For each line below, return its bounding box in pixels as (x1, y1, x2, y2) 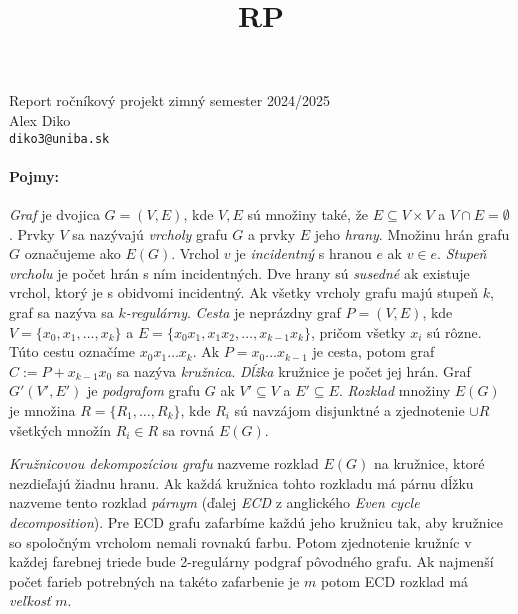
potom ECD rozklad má (320, 570, 468, 591)
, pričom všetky (310, 321, 406, 342)
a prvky (247, 223, 296, 244)
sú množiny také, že (247, 204, 369, 225)
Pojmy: (9, 165, 59, 186)
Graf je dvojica (9, 204, 100, 225)
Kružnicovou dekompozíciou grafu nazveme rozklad (9, 453, 319, 474)
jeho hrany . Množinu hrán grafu (314, 223, 510, 244)
